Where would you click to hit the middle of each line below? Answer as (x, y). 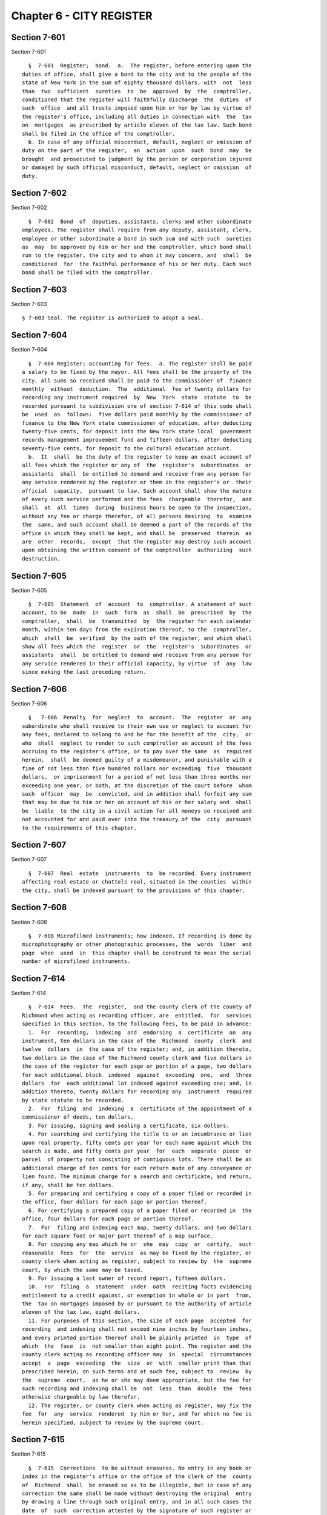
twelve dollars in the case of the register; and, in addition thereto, (137, 1049)
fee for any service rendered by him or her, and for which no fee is (137, 1414)
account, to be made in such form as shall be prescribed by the (137, 613)
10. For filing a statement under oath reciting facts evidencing (140, 1287)
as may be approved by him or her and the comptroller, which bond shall (137, 247)
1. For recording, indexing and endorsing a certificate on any (140, 1032)
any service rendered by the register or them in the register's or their (137, 482)
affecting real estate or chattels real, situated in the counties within (137, 882)
